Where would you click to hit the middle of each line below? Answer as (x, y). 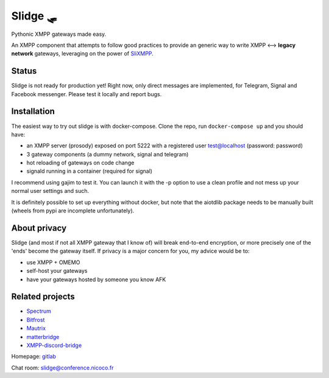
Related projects (43, 297)
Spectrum (39, 311)
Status (24, 71)
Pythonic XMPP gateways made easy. (59, 34)
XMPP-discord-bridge (54, 345)
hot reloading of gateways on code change (80, 163)
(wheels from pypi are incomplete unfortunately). (73, 211)
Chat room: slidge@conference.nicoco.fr (62, 368)
